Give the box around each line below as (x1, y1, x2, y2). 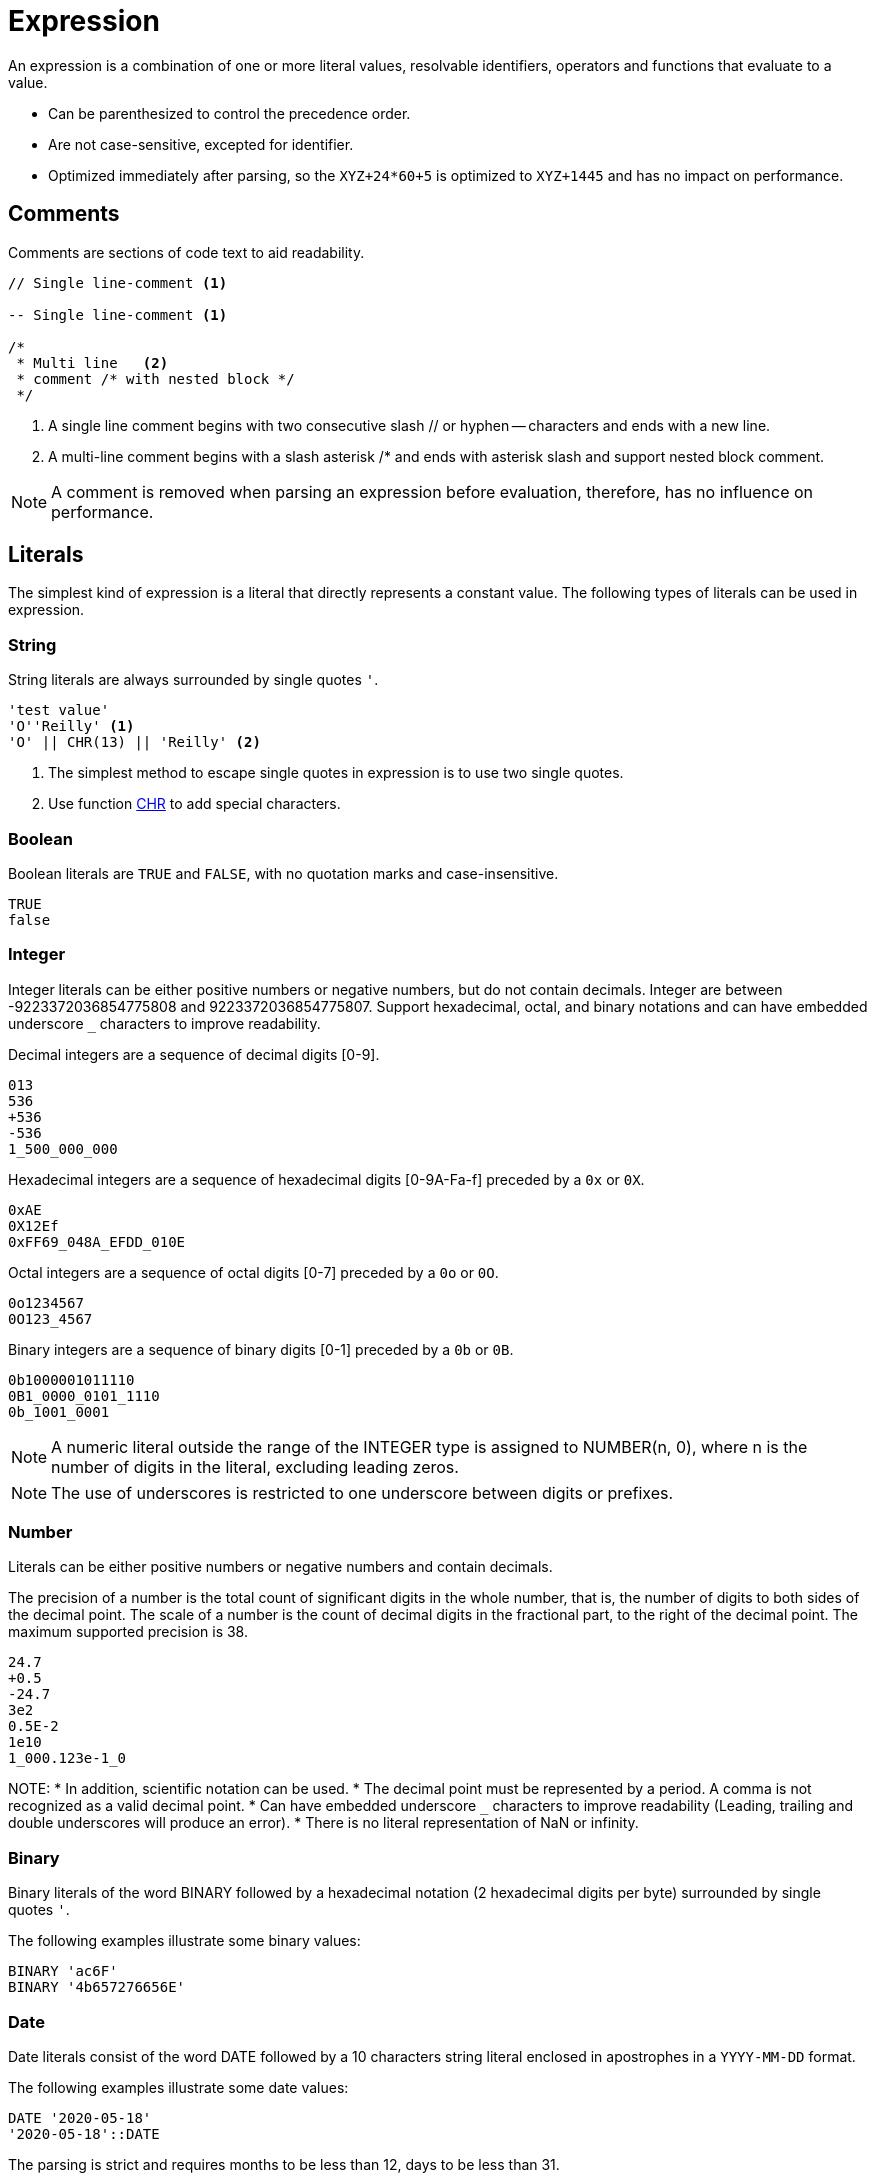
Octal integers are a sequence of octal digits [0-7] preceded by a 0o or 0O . (8, 1263, 499, 1281)
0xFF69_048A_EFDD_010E (8, 1233, 186, 1250)
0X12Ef (8, 1217, 59, 1234)
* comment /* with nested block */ (16, 370, 295, 387)
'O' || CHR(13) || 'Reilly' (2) (8, 734, 261, 751)
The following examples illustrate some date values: (8, 2078, 349, 2096)
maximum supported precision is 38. (8, 1623, 249, 1641)
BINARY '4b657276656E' (8, 1979, 186, 1996)
